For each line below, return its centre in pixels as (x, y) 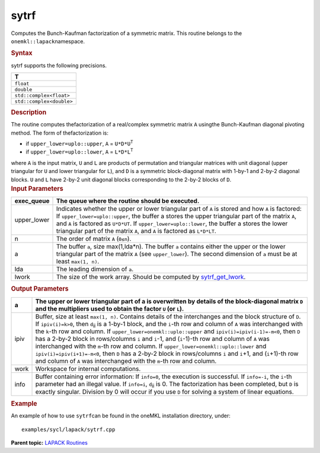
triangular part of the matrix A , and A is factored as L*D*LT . (136, 231)
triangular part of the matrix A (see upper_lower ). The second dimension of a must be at (177, 254)
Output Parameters (40, 289)
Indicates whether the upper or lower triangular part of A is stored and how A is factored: (179, 209)
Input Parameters (37, 189)
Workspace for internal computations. (88, 369)
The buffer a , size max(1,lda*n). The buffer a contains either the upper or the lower (171, 247)
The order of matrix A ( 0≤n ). (94, 239)
